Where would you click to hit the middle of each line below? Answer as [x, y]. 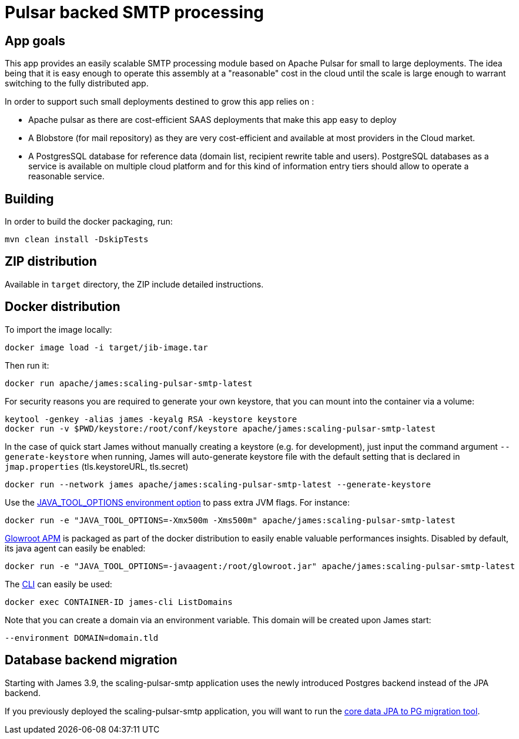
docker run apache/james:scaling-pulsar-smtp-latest [129, 383]
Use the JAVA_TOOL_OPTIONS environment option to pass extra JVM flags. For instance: [178, 502]
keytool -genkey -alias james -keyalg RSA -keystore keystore [151, 419]
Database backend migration [91, 660]
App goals [35, 41]
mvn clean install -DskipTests [77, 240]
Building [29, 199]
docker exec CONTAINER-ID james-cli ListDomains [119, 602]
